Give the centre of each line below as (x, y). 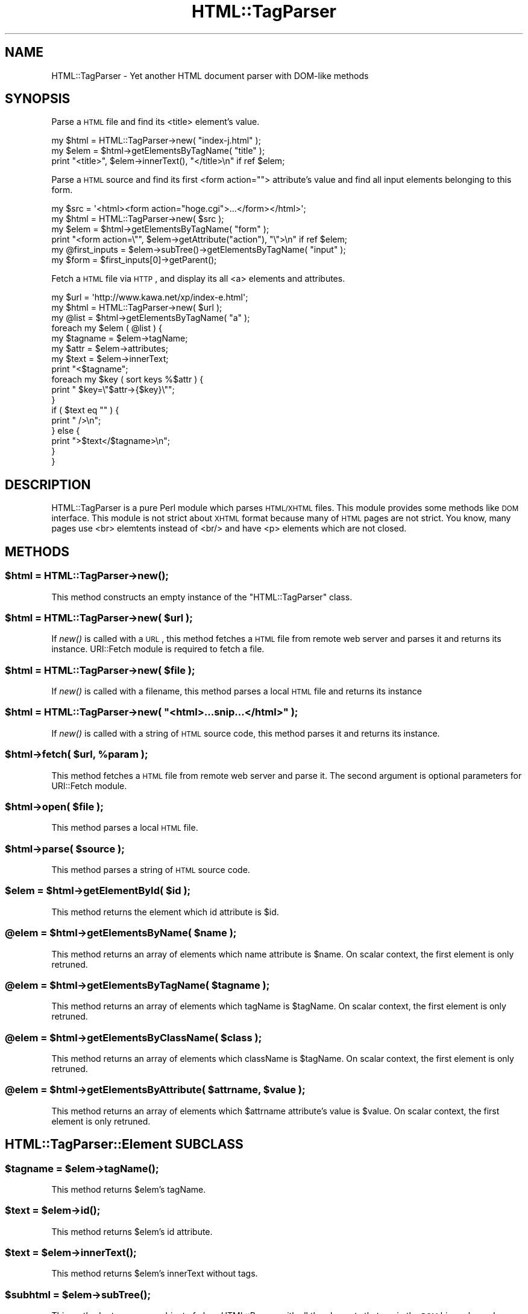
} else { (66, 431)
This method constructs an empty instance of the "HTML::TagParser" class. (202, 597)
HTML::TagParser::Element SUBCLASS (124, 1144)
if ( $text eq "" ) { (85, 410)
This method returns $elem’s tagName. (129, 1189)
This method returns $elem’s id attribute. (132, 1231)
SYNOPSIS (38, 99)
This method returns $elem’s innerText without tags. (155, 1274)
